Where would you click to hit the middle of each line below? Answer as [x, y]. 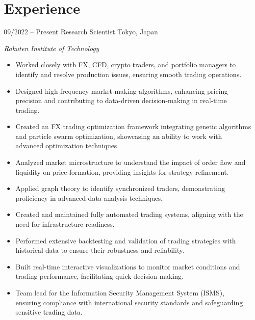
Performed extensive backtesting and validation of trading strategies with [126, 240]
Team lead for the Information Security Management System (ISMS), [120, 293]
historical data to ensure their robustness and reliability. [100, 250]
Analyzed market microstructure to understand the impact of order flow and [130, 162]
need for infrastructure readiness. [65, 224]
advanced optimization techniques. [67, 146]
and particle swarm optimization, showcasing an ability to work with [119, 136]
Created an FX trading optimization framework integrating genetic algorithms [133, 126]
